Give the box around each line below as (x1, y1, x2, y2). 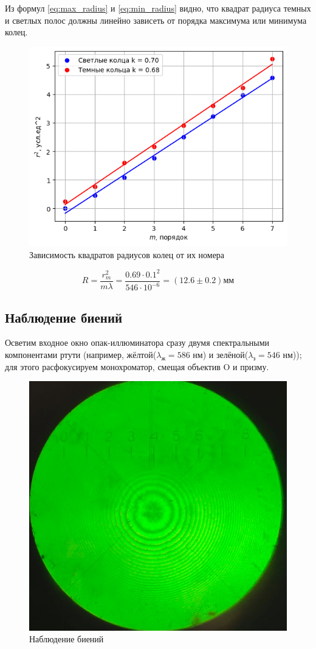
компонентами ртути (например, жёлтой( (5, 348, 157, 360)
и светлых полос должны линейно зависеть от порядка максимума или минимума (5, 13, 307, 26)
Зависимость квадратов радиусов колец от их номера (29, 248, 225, 261)
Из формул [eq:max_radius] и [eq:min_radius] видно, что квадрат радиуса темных (5, 2, 311, 14)
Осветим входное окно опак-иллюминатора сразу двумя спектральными (5, 336, 270, 349)
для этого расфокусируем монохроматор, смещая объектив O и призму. (5, 360, 269, 373)
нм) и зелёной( (193, 348, 249, 360)
